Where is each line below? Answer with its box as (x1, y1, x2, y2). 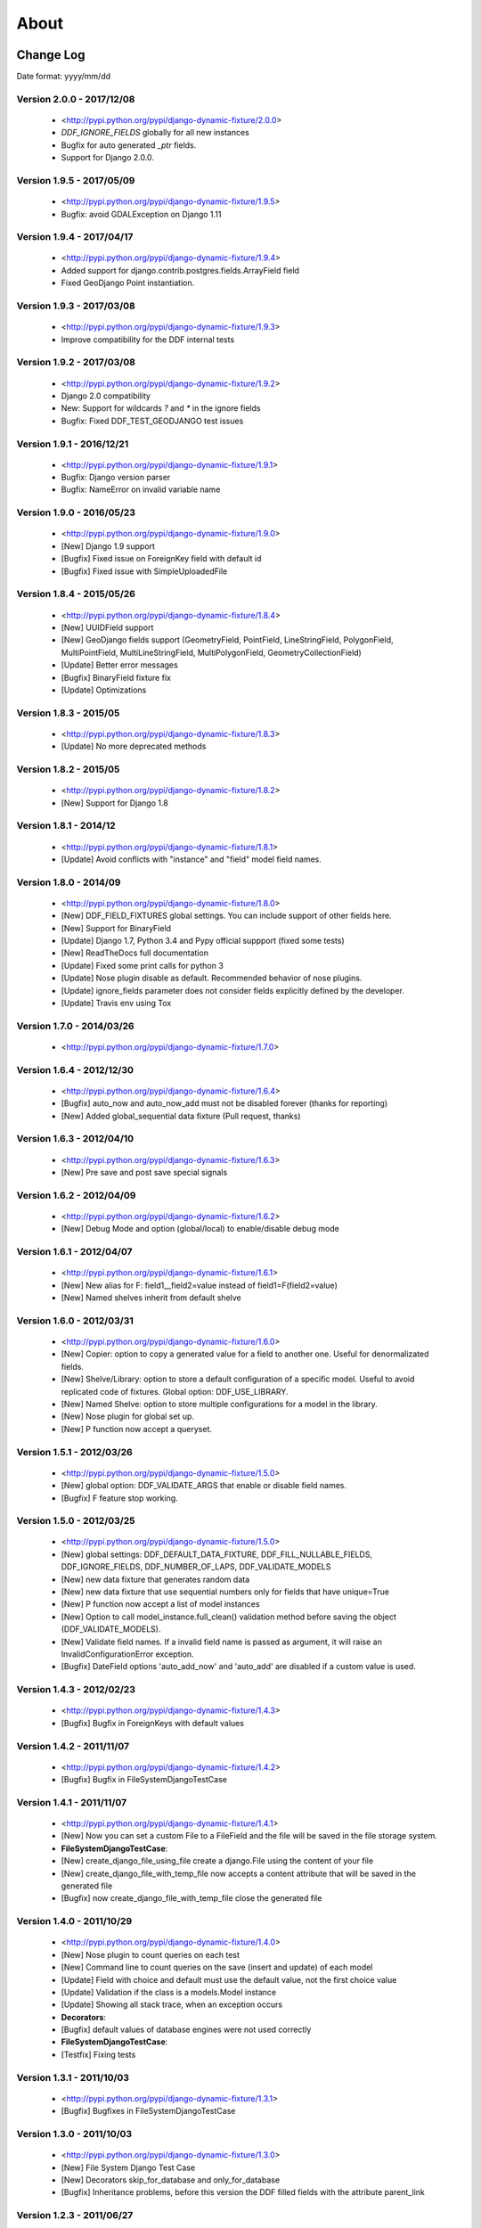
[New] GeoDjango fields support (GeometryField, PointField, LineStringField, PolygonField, (61, 635, 394, 645)
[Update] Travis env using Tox (61, 998, 172, 1008)
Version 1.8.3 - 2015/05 (16, 707, 120, 719)
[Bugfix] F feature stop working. (61, 1493, 178, 1503)
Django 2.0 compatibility (61, 390, 151, 401)
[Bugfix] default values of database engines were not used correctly (61, 2024, 312, 2036)
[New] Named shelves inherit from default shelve (61, 1292, 242, 1303)
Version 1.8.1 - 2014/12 (16, 820, 116, 832)
